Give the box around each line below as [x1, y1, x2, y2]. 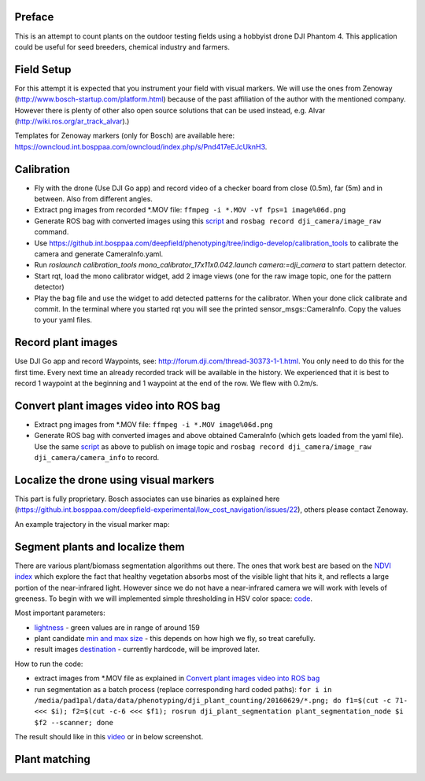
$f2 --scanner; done [34, 718, 114, 727]
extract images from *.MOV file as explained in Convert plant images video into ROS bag [34, 673, 320, 683]
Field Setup [14, 63, 72, 76]
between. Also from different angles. [34, 194, 153, 204]
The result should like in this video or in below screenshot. [14, 732, 204, 742]
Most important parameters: [14, 608, 105, 617]
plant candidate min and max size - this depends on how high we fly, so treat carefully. [34, 634, 316, 643]
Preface [14, 10, 54, 24]
